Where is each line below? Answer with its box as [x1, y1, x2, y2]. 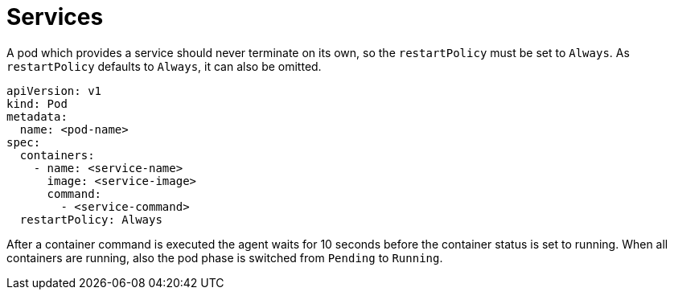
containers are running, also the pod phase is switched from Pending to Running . [6, 250, 443, 265]
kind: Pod [6, 97, 68, 110]
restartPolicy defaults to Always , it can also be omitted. [6, 59, 322, 73]
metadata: [6, 109, 68, 123]
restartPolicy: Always [19, 212, 162, 226]
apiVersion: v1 [6, 84, 102, 97]
